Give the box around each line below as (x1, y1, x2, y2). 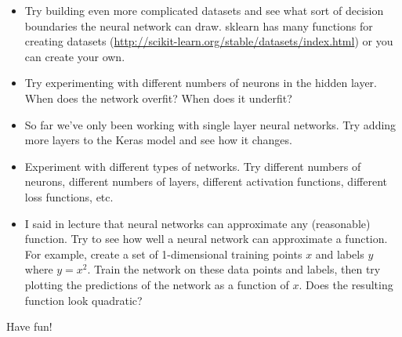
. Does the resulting (299, 276, 393, 292)
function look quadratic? (24, 292, 143, 308)
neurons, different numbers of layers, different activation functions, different (24, 173, 387, 190)
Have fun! (6, 318, 53, 335)
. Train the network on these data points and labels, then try (87, 261, 381, 277)
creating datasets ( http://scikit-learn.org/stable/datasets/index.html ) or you (24, 33, 393, 49)
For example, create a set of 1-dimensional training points (24, 245, 302, 262)
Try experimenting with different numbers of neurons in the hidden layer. (24, 74, 377, 91)
